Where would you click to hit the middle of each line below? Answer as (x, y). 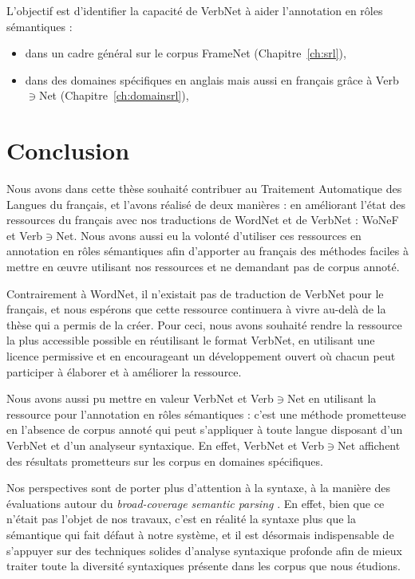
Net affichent (369, 445)
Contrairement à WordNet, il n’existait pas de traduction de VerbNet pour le (195, 293)
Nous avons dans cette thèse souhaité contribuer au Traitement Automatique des (204, 189)
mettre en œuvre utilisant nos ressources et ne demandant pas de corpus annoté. (203, 267)
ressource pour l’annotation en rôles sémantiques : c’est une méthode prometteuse (206, 414)
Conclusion (68, 150)
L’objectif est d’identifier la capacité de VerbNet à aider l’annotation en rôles (195, 10)
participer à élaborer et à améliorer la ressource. (124, 371)
